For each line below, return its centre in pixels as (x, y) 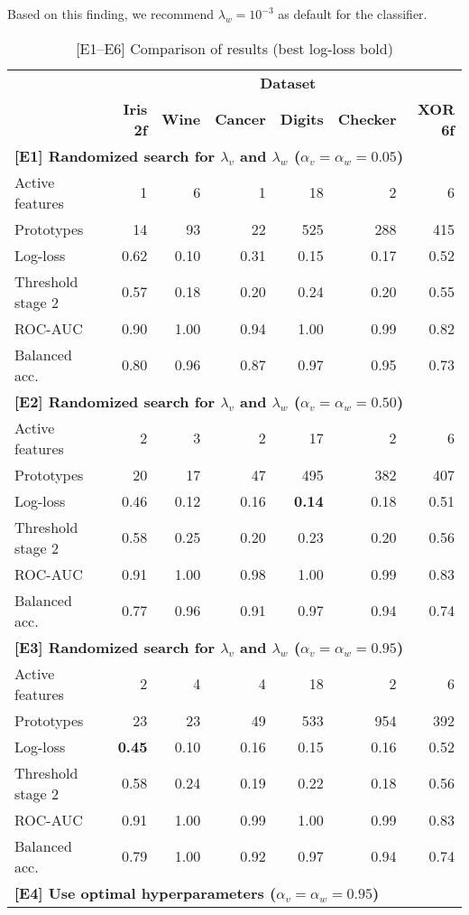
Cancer (240, 119)
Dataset (288, 82)
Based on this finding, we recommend (111, 14)
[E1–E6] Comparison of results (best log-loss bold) (234, 48)
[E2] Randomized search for (115, 401)
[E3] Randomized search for (115, 647)
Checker (367, 119)
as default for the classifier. (353, 14)
